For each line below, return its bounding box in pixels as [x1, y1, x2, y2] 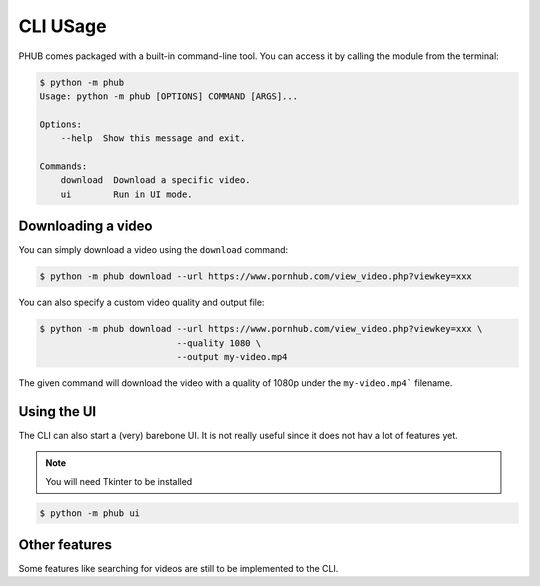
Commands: [39, 160, 88, 172]
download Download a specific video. [60, 175, 251, 186]
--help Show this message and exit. [60, 133, 246, 144]
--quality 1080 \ [176, 337, 262, 349]
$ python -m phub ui [39, 507, 140, 519]
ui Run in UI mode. [60, 188, 194, 200]
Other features [18, 536, 112, 553]
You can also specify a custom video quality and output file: [18, 296, 265, 309]
